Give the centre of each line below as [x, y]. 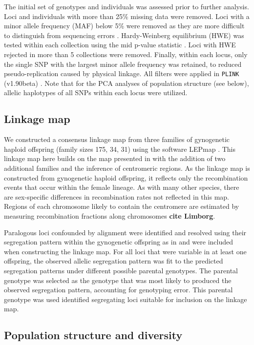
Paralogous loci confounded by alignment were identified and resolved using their [125, 232]
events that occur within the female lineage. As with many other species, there [122, 187]
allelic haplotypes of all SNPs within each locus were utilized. [96, 92]
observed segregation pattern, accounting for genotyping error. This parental [118, 290]
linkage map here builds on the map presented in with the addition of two [115, 158]
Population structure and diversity [93, 335]
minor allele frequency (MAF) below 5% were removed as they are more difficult [124, 26]
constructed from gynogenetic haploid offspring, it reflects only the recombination [126, 177]
